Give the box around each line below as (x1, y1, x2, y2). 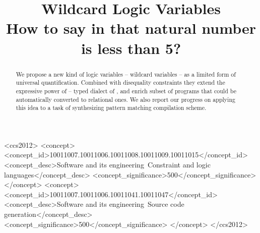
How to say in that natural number (6, 18, 256, 38)
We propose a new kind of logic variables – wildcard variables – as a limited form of (16, 70, 236, 78)
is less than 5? (81, 37, 181, 58)
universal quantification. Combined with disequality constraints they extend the (16, 78, 225, 87)
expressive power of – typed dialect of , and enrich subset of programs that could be (16, 86, 236, 95)
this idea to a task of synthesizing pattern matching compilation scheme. (16, 103, 207, 112)
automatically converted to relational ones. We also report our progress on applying (16, 95, 235, 103)
